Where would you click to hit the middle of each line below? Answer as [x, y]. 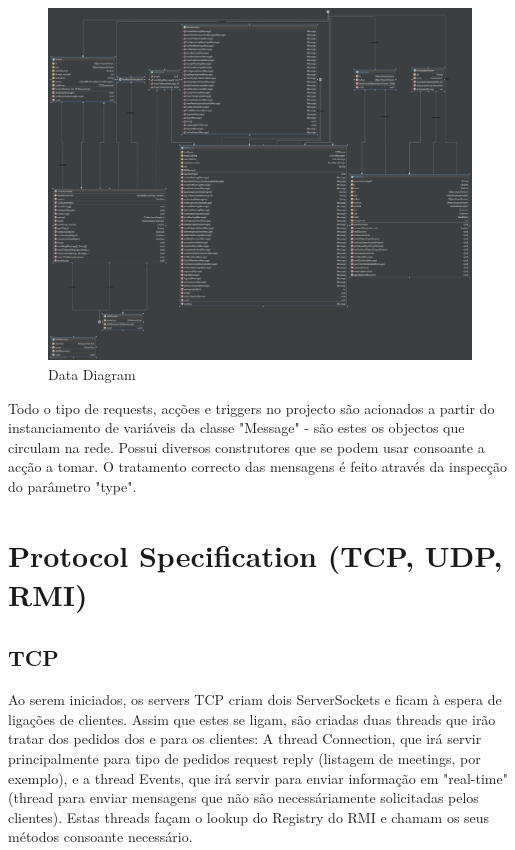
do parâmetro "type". [72, 485]
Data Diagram [92, 373]
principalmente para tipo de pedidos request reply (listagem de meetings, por [244, 758]
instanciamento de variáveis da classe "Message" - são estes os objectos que [236, 427]
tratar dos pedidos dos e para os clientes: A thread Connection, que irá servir [245, 738]
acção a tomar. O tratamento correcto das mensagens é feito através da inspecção [258, 466]
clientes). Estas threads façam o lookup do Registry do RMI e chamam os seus [249, 816]
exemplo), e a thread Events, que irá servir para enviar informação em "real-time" [258, 777]
